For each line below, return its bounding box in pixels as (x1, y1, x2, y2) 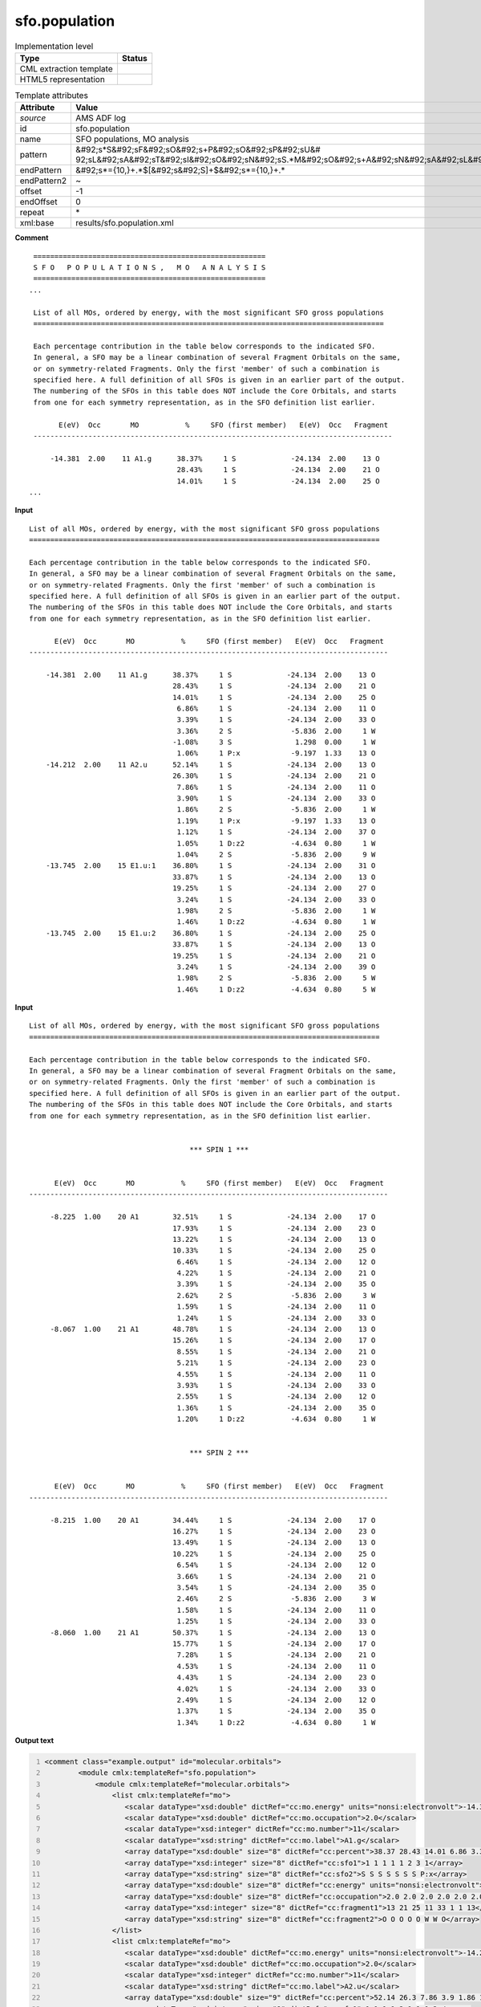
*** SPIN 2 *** (189, 1448, 249, 1457)
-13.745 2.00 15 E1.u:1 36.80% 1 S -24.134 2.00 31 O (45, 861, 376, 870)
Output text (14, 1736, 55, 1745)
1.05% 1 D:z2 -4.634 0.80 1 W (176, 839, 376, 848)
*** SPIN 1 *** (189, 1145, 249, 1154)
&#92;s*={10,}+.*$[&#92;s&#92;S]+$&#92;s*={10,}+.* (75, 165, 285, 176)
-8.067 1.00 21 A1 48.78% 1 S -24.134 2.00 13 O (50, 1325, 376, 1334)
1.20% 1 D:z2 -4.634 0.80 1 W (176, 1415, 376, 1424)
